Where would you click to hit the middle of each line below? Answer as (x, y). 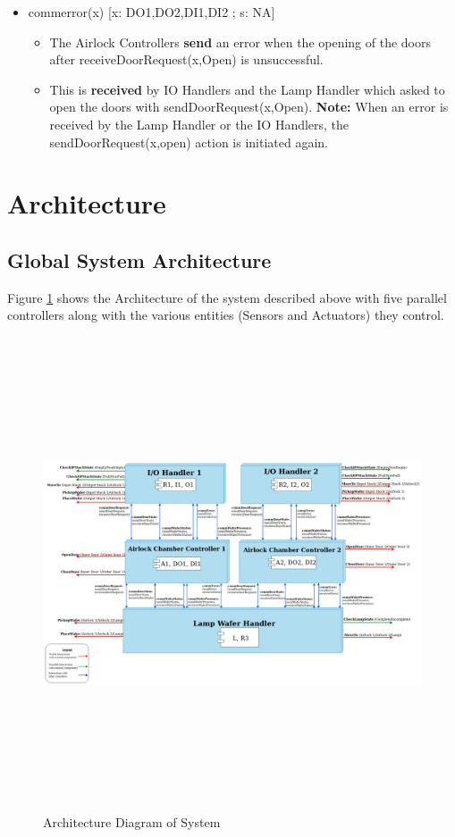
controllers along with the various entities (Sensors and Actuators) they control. (226, 315)
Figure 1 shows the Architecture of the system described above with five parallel (227, 297)
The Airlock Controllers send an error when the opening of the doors (240, 42)
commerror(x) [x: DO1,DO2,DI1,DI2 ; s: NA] (152, 12)
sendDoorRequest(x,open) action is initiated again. (189, 142)
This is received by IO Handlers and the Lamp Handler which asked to (247, 89)
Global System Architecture (139, 259)
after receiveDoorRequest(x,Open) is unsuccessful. (186, 59)
